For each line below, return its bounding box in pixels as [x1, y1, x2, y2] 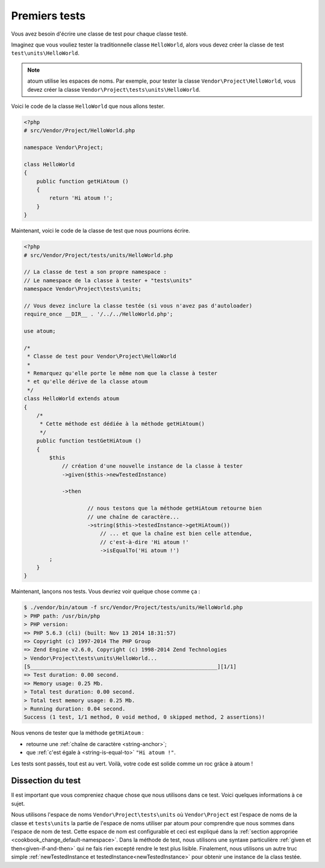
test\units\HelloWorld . [11, 49, 80, 57]
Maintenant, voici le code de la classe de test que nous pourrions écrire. [11, 227, 191, 235]
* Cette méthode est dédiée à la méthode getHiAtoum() [39, 420, 205, 428]
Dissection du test [11, 776, 81, 786]
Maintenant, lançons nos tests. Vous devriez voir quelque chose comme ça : [11, 588, 200, 595]
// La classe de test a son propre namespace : [23, 268, 167, 276]
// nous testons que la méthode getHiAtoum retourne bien [87, 505, 262, 512]
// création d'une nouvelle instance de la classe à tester [61, 463, 243, 470]
